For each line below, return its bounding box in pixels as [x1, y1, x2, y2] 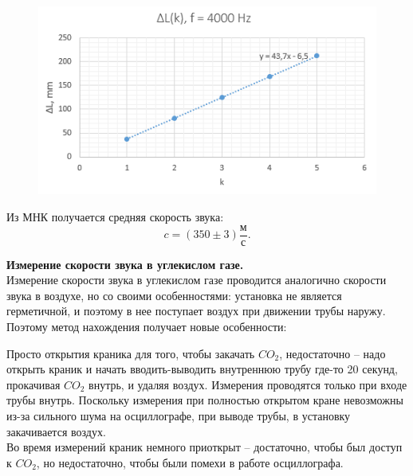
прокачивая [6, 376, 61, 392]
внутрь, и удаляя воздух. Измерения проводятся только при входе [88, 376, 407, 392]
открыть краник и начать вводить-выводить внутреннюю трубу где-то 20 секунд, [6, 361, 398, 377]
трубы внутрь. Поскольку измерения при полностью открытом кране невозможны [6, 392, 403, 408]
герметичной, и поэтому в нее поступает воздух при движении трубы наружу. [6, 302, 386, 319]
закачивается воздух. [6, 423, 106, 439]
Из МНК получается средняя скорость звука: [6, 209, 224, 225]
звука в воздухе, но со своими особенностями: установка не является [6, 287, 342, 303]
